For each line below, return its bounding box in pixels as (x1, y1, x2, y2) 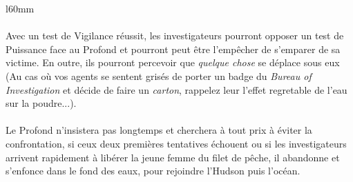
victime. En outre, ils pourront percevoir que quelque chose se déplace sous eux (6, 55, 340, 70)
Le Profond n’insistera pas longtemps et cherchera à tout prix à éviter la (6, 123, 312, 137)
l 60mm (6, 1, 35, 15)
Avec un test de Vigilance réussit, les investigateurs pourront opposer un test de (6, 28, 344, 43)
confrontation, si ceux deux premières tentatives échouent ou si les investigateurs (6, 136, 347, 150)
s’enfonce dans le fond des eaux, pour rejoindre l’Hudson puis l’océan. (6, 163, 300, 178)
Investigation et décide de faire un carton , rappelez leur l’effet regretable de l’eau (6, 82, 347, 97)
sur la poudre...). (6, 96, 77, 110)
